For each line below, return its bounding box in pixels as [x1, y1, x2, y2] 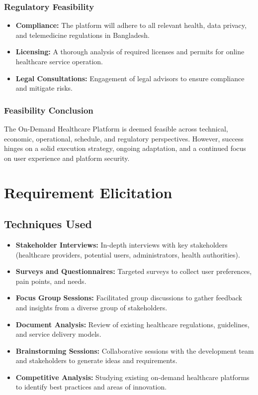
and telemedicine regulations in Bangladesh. [15, 29, 150, 40]
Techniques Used [4, 216, 92, 232]
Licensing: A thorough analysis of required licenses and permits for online [15, 46, 245, 57]
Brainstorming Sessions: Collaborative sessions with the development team [15, 345, 254, 356]
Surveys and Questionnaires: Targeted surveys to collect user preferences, [15, 266, 252, 276]
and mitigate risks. [15, 83, 73, 93]
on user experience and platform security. [4, 152, 130, 163]
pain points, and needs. [15, 275, 86, 286]
